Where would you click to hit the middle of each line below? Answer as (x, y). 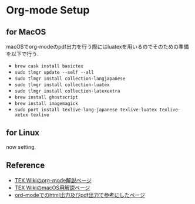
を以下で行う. (23, 54)
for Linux (23, 133)
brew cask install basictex (49, 66)
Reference (26, 166)
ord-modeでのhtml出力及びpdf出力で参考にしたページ (80, 195)
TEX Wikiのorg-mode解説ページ (53, 180)
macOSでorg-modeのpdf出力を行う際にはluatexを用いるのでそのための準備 (97, 47)
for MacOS (26, 32)
